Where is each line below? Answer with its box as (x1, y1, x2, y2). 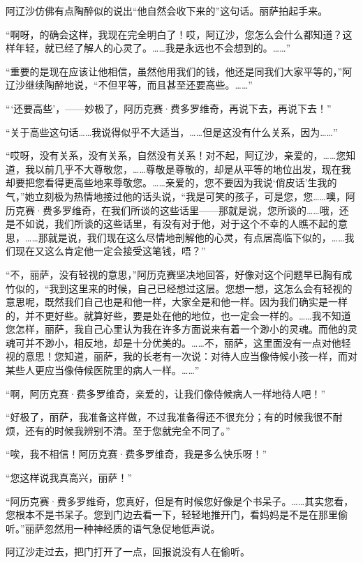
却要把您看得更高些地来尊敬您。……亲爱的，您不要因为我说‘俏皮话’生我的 (6, 175, 337, 190)
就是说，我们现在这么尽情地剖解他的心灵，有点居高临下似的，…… (47, 230, 345, 244)
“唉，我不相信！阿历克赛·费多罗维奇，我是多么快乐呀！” (6, 446, 267, 461)
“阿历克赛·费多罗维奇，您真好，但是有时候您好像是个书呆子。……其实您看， (6, 493, 354, 508)
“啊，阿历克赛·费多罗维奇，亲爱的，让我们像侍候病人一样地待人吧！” (6, 386, 326, 400)
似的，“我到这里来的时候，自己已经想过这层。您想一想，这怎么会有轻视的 (15, 280, 353, 295)
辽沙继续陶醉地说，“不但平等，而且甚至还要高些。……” (6, 77, 253, 92)
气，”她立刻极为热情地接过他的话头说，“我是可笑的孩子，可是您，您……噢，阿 (6, 188, 355, 203)
